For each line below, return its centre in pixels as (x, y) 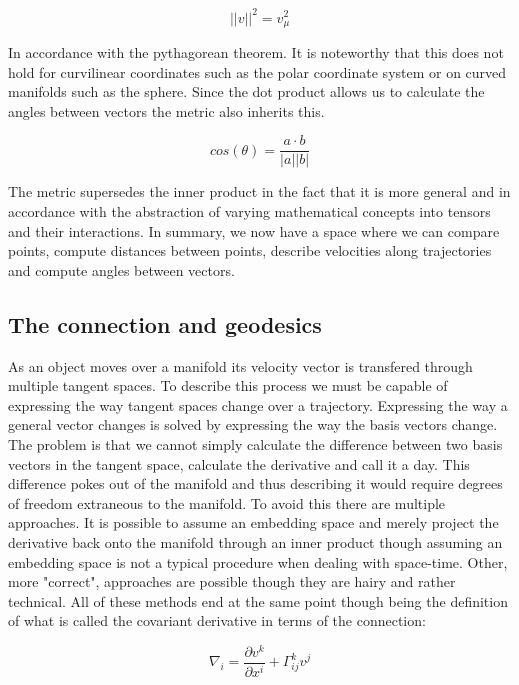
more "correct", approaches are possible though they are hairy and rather (232, 581)
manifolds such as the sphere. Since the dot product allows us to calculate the (246, 91)
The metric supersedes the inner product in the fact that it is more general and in (259, 191)
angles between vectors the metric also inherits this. (166, 110)
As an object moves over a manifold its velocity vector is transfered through (240, 365)
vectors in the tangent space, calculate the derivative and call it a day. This (239, 463)
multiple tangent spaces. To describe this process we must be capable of (228, 385)
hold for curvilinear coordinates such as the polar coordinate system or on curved (257, 71)
